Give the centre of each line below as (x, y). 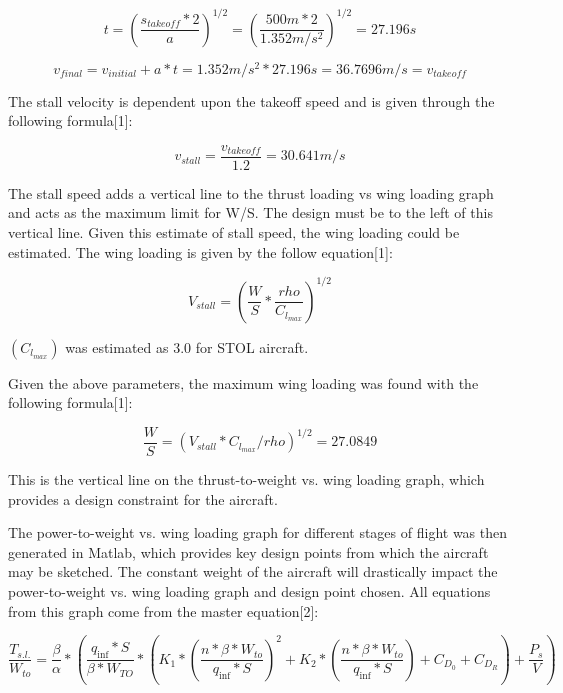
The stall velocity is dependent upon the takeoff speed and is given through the (251, 100)
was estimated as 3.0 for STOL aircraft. (187, 346)
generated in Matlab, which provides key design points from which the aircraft (248, 551)
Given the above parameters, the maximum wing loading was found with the (243, 382)
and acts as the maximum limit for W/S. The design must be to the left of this (250, 212)
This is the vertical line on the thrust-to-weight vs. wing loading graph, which (246, 478)
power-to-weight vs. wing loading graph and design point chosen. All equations (249, 590)
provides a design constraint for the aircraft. (143, 498)
